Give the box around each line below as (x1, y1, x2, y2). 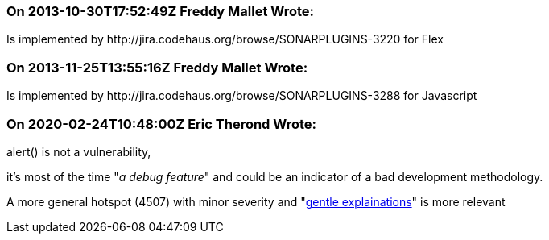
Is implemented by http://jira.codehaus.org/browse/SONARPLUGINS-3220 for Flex (6, 32, 444, 47)
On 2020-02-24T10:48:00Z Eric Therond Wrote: (6, 115, 317, 132)
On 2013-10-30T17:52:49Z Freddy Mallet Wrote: (6, 3, 315, 19)
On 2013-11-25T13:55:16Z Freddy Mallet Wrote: (6, 59, 308, 76)
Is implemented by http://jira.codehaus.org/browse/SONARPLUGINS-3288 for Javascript (6, 89, 477, 103)
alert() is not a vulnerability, (6, 144, 151, 159)
